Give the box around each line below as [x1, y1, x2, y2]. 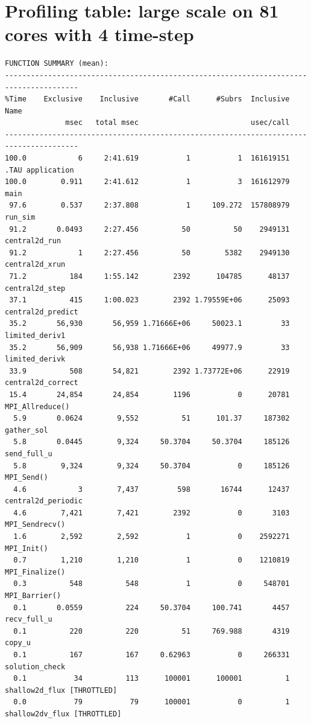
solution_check [5, 662, 66, 671]
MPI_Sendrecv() [5, 520, 66, 529]
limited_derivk [5, 355, 66, 364]
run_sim [5, 213, 36, 222]
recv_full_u [5, 615, 52, 624]
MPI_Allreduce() [5, 402, 70, 411]
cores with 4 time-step [5, 22, 194, 46]
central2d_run [5, 237, 61, 246]
